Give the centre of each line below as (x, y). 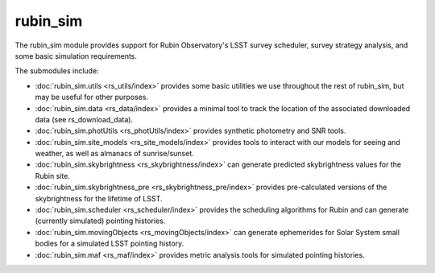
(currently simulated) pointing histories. (100, 221)
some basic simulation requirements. (76, 56)
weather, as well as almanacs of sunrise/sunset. (114, 154)
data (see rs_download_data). (84, 119)
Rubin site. (52, 176)
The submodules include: (57, 71)
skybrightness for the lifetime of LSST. (99, 198)
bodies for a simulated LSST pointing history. (110, 244)
